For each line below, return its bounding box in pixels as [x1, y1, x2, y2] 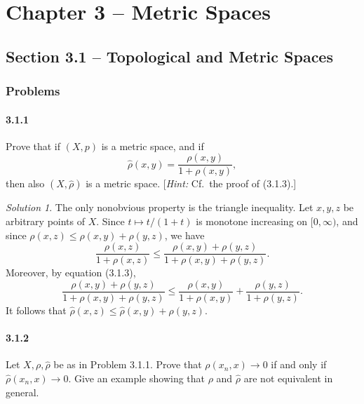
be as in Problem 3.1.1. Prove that [53, 357, 202, 372]
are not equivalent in [243, 370, 333, 385]
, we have [164, 227, 205, 242]
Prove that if [6, 138, 61, 153]
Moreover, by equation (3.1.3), [6, 265, 136, 280]
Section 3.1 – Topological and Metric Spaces [6, 45, 333, 67]
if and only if [271, 357, 327, 372]
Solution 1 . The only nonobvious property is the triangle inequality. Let [6, 200, 314, 215]
